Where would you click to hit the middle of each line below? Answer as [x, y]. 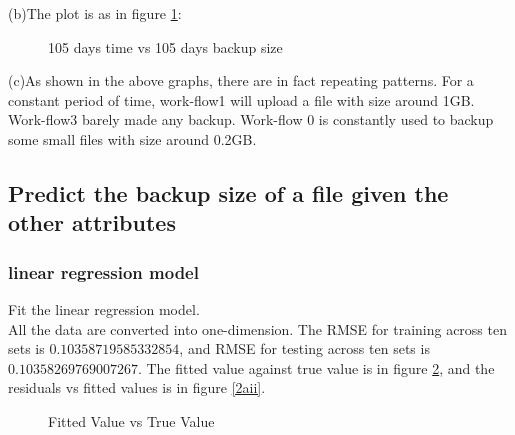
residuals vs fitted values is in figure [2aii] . [137, 387]
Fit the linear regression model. [104, 308]
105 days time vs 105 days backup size [165, 46]
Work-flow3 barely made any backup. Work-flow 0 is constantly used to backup [251, 119]
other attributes [92, 222]
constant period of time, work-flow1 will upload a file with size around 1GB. [241, 99]
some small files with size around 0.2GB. [132, 138]
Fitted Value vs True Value [131, 420]
